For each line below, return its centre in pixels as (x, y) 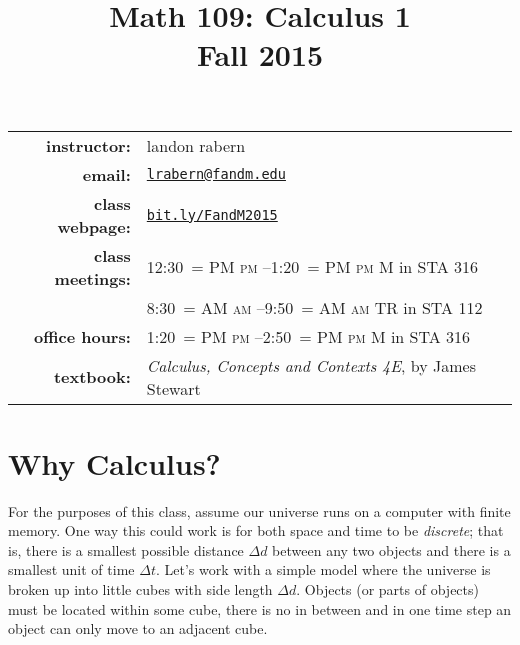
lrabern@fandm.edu (216, 174)
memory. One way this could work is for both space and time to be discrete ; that (256, 530)
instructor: (88, 145)
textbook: (92, 377)
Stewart (173, 388)
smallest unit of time (71, 569)
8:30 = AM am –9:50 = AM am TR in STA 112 (314, 307)
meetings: (92, 278)
